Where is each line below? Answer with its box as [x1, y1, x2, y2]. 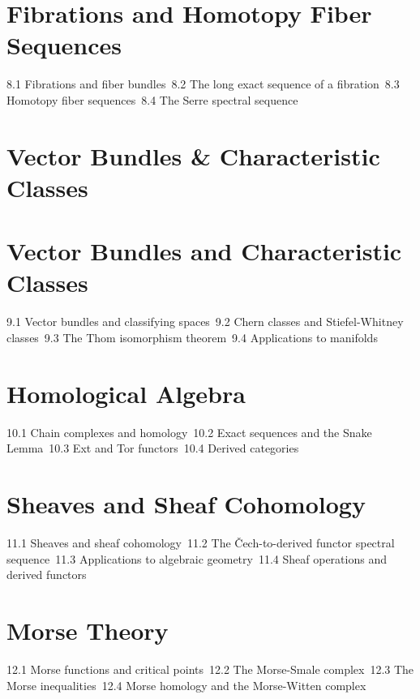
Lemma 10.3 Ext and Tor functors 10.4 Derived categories [6, 440, 299, 457]
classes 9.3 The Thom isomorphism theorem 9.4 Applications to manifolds [6, 328, 378, 345]
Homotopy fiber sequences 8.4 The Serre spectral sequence [6, 91, 298, 108]
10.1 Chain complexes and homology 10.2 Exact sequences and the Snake [6, 423, 372, 440]
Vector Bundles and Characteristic [6, 234, 402, 268]
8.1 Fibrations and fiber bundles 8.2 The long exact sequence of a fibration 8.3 [6, 75, 400, 92]
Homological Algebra [6, 376, 246, 410]
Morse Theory [6, 613, 169, 646]
